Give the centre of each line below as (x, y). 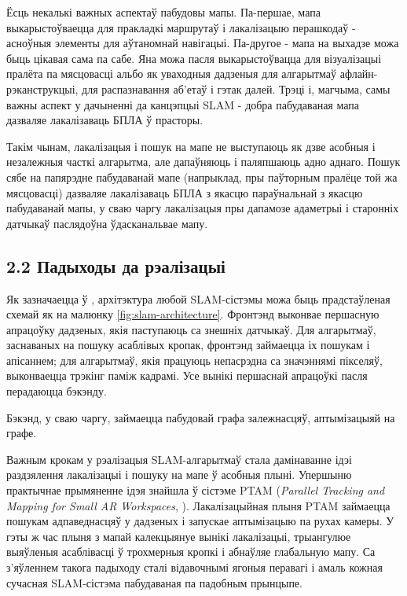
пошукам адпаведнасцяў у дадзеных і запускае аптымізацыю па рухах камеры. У (200, 521)
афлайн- (359, 74)
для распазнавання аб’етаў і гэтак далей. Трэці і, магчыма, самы (236, 88)
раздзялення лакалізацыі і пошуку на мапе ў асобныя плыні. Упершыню (179, 475)
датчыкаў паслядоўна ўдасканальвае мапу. (107, 223)
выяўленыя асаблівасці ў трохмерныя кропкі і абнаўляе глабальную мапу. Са (191, 552)
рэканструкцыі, (42, 88)
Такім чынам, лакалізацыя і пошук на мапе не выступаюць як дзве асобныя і (191, 146)
